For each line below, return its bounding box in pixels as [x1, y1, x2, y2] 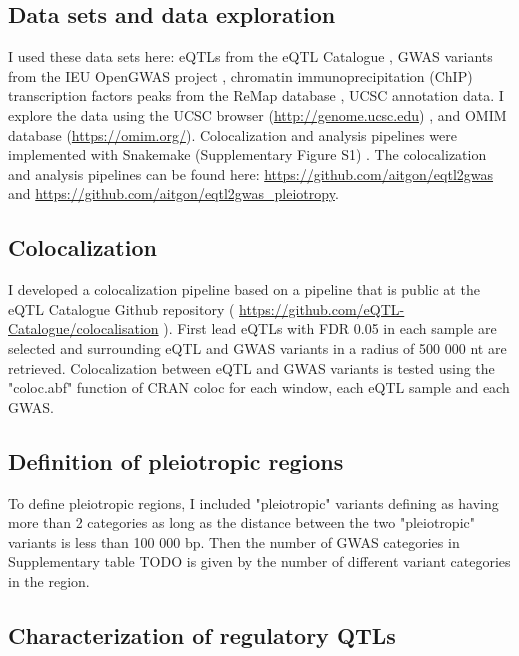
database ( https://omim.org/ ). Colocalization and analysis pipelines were [8, 124, 457, 145]
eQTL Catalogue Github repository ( [8, 298, 235, 319]
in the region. [8, 570, 90, 591]
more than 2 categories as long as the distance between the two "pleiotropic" [8, 512, 475, 533]
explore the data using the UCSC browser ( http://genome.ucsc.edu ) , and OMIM [8, 104, 507, 125]
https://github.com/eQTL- [239, 298, 405, 319]
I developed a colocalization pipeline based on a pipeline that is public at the [8, 279, 480, 300]
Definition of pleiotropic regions [8, 445, 344, 476]
